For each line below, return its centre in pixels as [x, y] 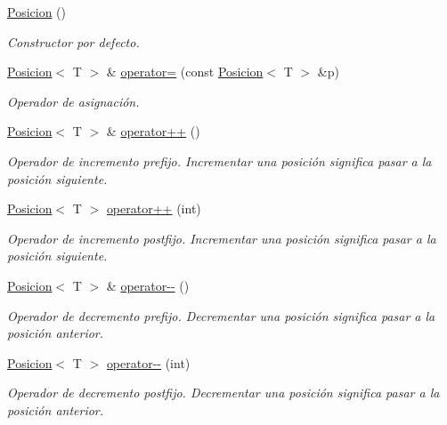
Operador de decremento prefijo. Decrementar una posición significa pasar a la [221, 315]
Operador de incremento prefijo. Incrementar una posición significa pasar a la [219, 160]
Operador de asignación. [73, 101]
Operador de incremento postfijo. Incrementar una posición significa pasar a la [222, 238]
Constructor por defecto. [73, 41]
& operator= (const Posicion [185, 72]
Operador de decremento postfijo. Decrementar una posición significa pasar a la [223, 393]
